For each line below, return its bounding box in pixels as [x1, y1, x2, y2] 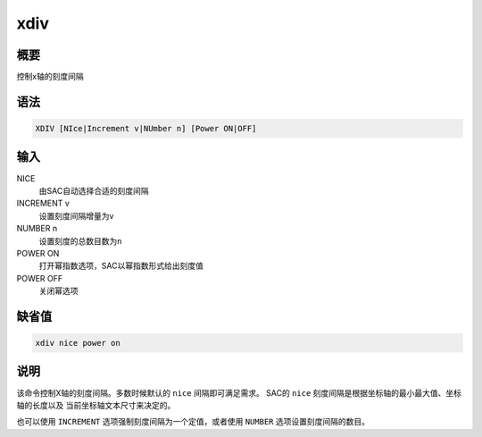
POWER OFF [16, 273, 63, 283]
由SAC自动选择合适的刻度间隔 [38, 185, 149, 196]
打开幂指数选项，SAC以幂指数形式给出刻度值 [38, 260, 204, 272]
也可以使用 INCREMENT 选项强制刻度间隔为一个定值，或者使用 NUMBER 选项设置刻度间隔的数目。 [16, 416, 370, 427]
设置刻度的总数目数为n [38, 235, 122, 246]
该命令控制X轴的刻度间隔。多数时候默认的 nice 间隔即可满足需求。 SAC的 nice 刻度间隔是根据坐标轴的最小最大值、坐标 [16, 387, 462, 398]
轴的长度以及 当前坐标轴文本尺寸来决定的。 [16, 399, 176, 410]
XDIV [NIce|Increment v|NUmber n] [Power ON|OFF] [35, 123, 257, 134]
